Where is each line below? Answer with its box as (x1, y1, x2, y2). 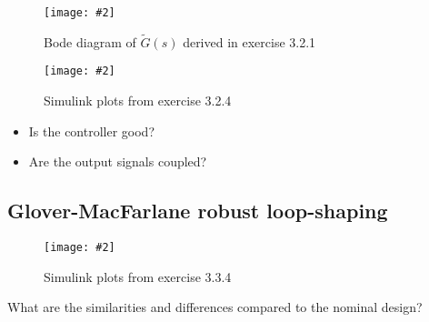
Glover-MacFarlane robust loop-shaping (7, 196, 388, 225)
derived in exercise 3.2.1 (183, 32, 316, 51)
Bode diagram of (44, 32, 136, 51)
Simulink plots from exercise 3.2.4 (44, 91, 232, 110)
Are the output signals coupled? (28, 152, 207, 171)
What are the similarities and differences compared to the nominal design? (7, 297, 423, 317)
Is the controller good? (28, 121, 155, 140)
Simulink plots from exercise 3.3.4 (44, 267, 232, 286)
